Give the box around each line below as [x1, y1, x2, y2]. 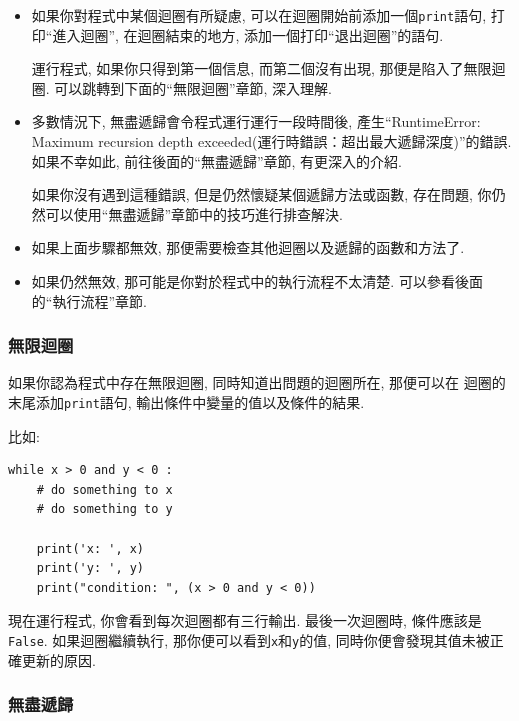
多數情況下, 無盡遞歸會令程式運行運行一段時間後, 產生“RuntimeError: [31, 111, 481, 132]
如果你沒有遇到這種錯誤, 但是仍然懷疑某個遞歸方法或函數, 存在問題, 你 [31, 184, 492, 205]
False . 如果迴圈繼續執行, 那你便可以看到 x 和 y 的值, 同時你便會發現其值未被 [8, 630, 490, 650]
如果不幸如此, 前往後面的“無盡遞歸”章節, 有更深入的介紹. [31, 150, 403, 171]
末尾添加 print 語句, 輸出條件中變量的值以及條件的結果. [8, 392, 365, 412]
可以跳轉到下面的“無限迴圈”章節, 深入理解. [54, 77, 333, 98]
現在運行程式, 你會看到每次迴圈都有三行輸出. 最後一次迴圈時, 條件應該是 [8, 610, 482, 631]
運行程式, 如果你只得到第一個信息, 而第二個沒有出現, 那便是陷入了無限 [31, 58, 492, 79]
